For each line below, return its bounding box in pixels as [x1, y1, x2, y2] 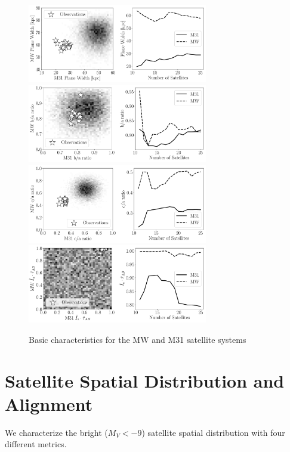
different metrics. [5, 438, 67, 450]
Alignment [5, 391, 93, 416]
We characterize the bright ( [5, 426, 108, 438]
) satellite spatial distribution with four [141, 426, 285, 438]
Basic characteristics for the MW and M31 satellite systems [29, 333, 246, 345]
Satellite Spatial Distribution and [5, 368, 285, 392]
